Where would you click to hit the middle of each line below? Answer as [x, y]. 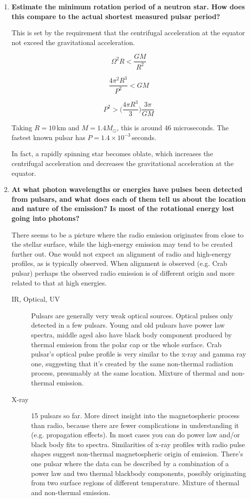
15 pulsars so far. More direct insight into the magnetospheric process [135, 416]
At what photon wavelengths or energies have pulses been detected [127, 189]
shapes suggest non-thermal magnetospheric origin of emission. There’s [137, 454]
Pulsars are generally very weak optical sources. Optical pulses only [132, 315]
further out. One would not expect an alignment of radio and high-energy [121, 253]
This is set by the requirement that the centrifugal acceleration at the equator [128, 33]
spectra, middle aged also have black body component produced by [131, 334]
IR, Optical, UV [36, 299]
